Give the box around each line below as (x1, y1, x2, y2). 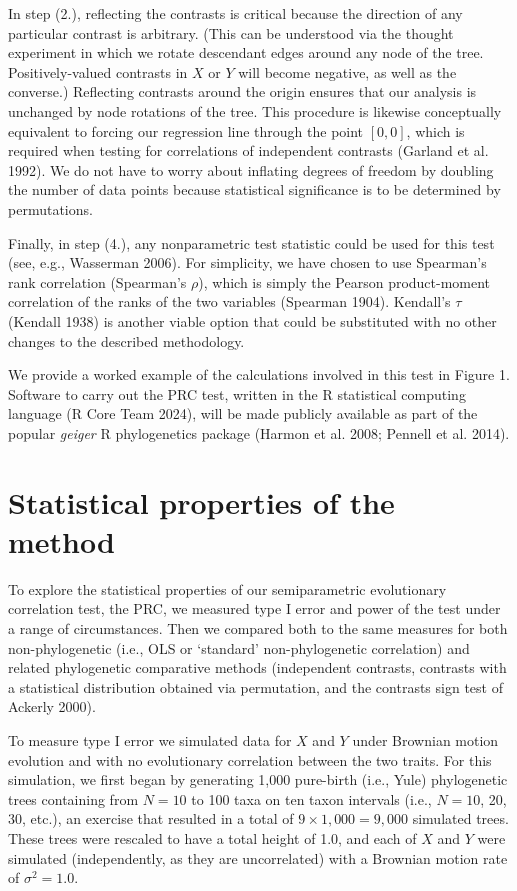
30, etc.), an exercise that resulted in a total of (8, 808, 294, 829)
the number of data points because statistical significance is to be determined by (8, 179, 501, 200)
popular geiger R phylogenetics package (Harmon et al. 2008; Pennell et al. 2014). (8, 422, 510, 443)
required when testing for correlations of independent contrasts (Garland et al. (8, 140, 489, 161)
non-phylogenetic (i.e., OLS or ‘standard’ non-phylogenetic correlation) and (8, 637, 470, 658)
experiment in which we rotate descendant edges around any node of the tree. (8, 42, 484, 63)
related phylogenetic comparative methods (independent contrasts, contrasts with (8, 657, 507, 678)
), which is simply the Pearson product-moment (198, 271, 491, 292)
